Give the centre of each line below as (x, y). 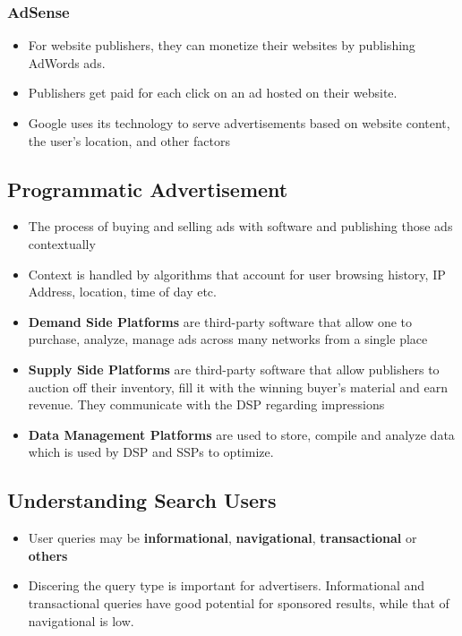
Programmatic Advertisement (148, 189)
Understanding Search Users (142, 500)
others (48, 555)
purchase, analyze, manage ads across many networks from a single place (228, 339)
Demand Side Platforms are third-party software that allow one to (220, 321)
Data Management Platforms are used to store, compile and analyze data (241, 434)
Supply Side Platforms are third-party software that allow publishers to (234, 369)
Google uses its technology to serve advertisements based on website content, (239, 123)
